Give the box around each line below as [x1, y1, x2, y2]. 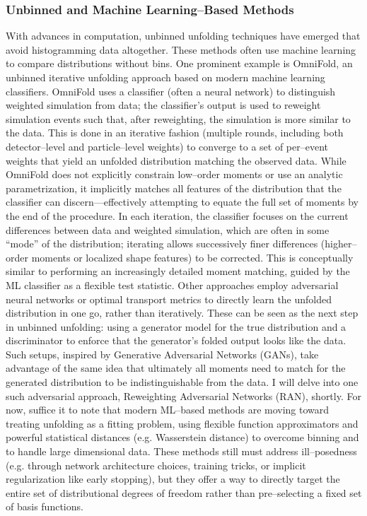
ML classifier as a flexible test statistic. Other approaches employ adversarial [6, 277, 339, 292]
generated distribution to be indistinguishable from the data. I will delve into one [6, 375, 359, 389]
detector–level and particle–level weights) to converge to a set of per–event [6, 139, 329, 153]
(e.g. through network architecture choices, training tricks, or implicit [6, 457, 306, 472]
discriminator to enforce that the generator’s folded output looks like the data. [6, 333, 346, 348]
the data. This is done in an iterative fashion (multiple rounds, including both [6, 125, 344, 140]
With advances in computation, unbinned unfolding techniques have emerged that [6, 28, 361, 43]
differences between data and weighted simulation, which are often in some [6, 222, 330, 237]
